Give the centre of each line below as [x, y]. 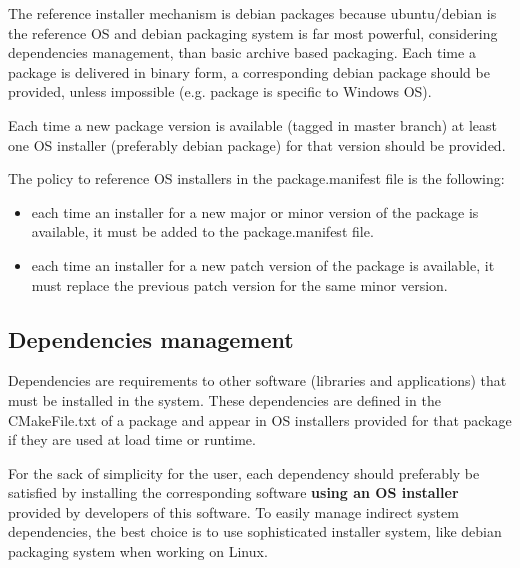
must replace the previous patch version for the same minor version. [239, 284]
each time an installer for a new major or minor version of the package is [255, 211]
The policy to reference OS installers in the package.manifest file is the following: [256, 178]
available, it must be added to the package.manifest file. [202, 231]
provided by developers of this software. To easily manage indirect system [233, 511]
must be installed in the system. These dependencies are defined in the [224, 399]
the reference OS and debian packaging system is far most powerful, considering [253, 32]
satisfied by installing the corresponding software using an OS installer [233, 492]
